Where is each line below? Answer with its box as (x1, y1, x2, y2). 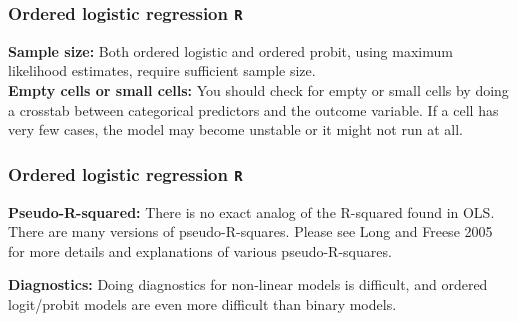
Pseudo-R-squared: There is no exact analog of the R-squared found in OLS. (8, 201, 495, 222)
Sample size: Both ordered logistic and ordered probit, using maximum (8, 40, 453, 61)
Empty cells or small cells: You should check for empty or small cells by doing (8, 79, 509, 100)
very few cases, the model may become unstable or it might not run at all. (8, 119, 463, 140)
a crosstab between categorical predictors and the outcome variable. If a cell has (8, 99, 499, 120)
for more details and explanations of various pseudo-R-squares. (8, 240, 392, 261)
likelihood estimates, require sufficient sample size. (8, 60, 316, 81)
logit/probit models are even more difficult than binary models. (8, 293, 397, 314)
